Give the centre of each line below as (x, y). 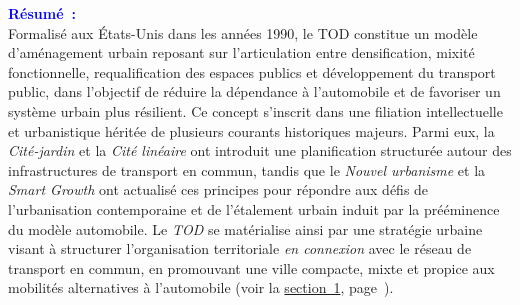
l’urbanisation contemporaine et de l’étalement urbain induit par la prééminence (254, 208)
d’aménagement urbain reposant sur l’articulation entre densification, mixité (241, 52)
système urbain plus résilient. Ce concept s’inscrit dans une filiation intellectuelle (255, 110)
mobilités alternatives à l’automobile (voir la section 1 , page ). (201, 287)
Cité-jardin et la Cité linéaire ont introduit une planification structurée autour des (260, 150)
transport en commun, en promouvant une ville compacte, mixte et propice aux (251, 267)
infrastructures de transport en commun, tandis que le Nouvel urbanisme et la (247, 169)
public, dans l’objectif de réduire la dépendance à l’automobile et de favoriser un (254, 91)
